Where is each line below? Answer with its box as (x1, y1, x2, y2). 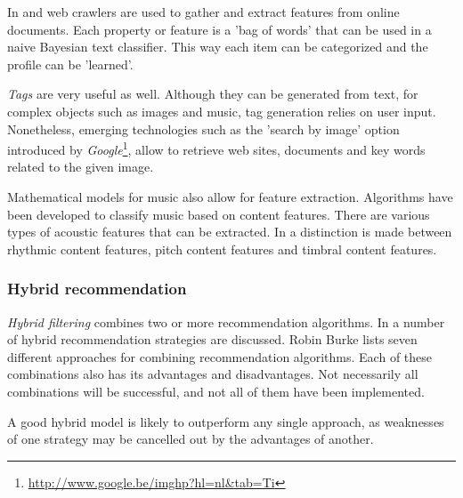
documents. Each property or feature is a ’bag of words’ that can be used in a (7, 20, 432, 38)
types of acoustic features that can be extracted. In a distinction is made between (7, 222, 452, 241)
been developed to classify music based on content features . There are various (7, 205, 430, 223)
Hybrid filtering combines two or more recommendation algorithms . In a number (7, 312, 445, 331)
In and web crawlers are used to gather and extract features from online (7, 3, 400, 20)
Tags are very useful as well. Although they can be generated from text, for (7, 84, 418, 103)
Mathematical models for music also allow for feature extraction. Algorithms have (7, 188, 453, 205)
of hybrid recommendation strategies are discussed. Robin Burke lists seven (7, 330, 418, 349)
